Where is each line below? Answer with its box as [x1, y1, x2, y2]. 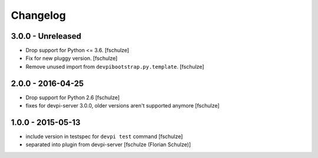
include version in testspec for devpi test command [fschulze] [25, 133, 183, 140]
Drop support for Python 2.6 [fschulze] [25, 94, 120, 101]
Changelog [11, 9, 66, 22]
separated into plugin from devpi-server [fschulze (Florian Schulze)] [25, 141, 191, 148]
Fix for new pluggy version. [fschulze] [25, 55, 118, 62]
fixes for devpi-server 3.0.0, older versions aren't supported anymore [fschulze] [25, 102, 220, 109]
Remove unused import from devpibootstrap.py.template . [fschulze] [25, 63, 204, 70]
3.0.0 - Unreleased [11, 31, 82, 41]
